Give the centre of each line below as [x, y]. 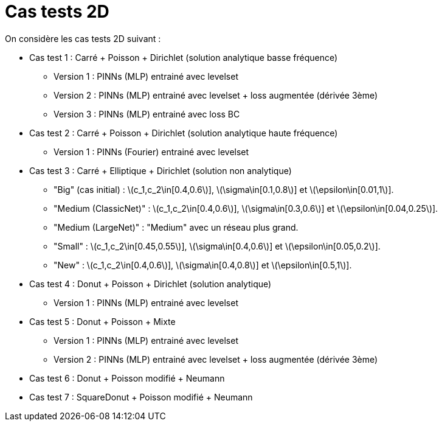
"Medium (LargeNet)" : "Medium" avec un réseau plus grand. [176, 227]
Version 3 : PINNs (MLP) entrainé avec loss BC [147, 114]
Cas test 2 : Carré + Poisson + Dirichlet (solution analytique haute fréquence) [184, 133]
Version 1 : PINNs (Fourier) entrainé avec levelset [151, 152]
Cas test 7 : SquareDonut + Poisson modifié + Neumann [141, 397]
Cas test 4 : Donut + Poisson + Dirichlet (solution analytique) [150, 284]
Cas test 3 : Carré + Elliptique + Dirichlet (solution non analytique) [161, 170]
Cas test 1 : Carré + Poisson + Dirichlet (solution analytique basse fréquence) [184, 57]
